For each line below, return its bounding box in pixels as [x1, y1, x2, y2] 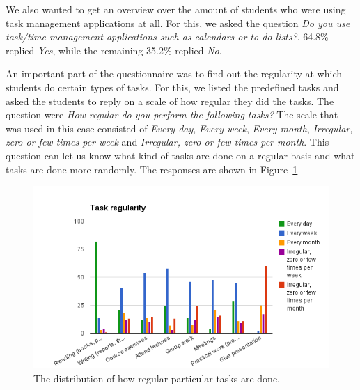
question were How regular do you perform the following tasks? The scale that [6, 107, 338, 122]
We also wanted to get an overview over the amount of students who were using [6, 2, 346, 16]
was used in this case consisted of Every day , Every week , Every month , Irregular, [6, 120, 353, 135]
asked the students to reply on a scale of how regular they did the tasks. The [6, 93, 334, 108]
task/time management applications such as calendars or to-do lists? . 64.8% [6, 29, 329, 44]
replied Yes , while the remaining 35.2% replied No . [6, 42, 222, 57]
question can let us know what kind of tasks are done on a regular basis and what [6, 148, 355, 162]
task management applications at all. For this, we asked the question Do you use [6, 15, 350, 30]
